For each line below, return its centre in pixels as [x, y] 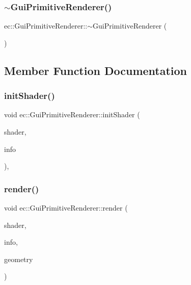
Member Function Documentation [96, 70]
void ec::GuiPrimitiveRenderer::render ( [66, 208]
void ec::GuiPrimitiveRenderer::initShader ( [72, 114]
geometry [19, 259]
